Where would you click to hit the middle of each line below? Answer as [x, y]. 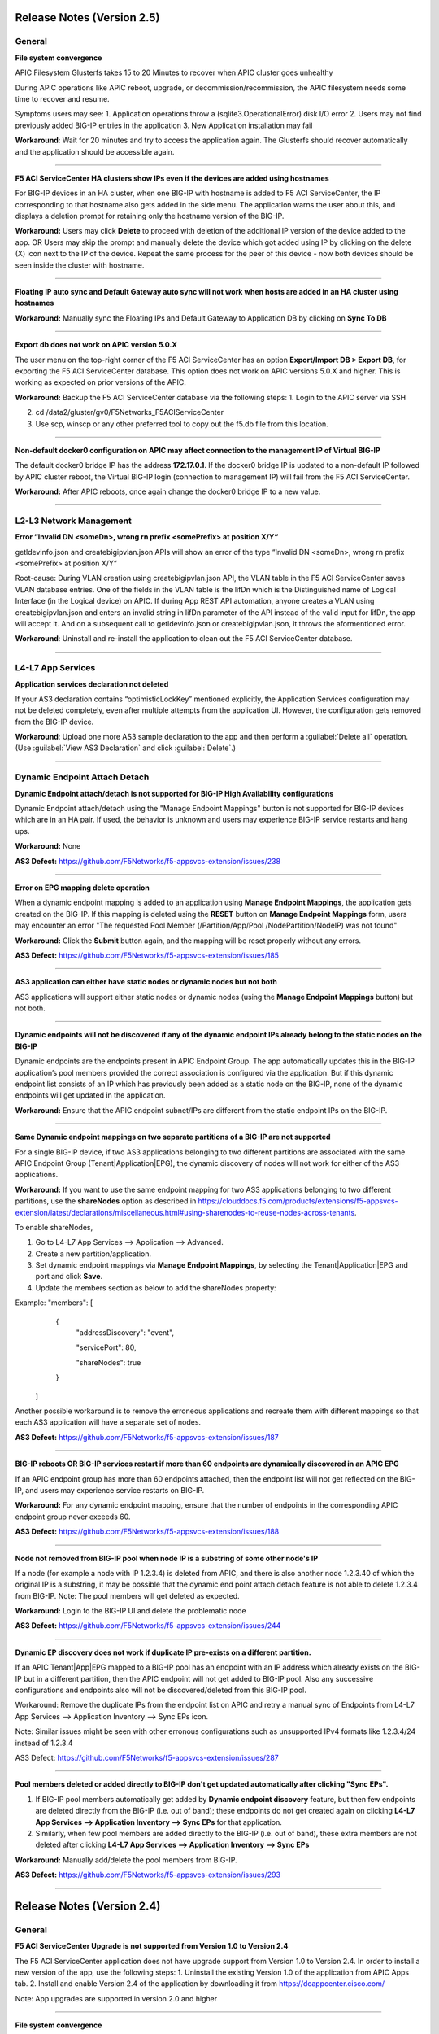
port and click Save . [69, 1277]
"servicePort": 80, [106, 1347]
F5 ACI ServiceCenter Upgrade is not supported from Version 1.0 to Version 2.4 [152, 1946]
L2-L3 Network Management [73, 521]
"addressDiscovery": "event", [125, 1333]
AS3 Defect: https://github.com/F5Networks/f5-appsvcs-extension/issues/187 [147, 1437]
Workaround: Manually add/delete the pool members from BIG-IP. [126, 1860]
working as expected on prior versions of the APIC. [100, 382]
